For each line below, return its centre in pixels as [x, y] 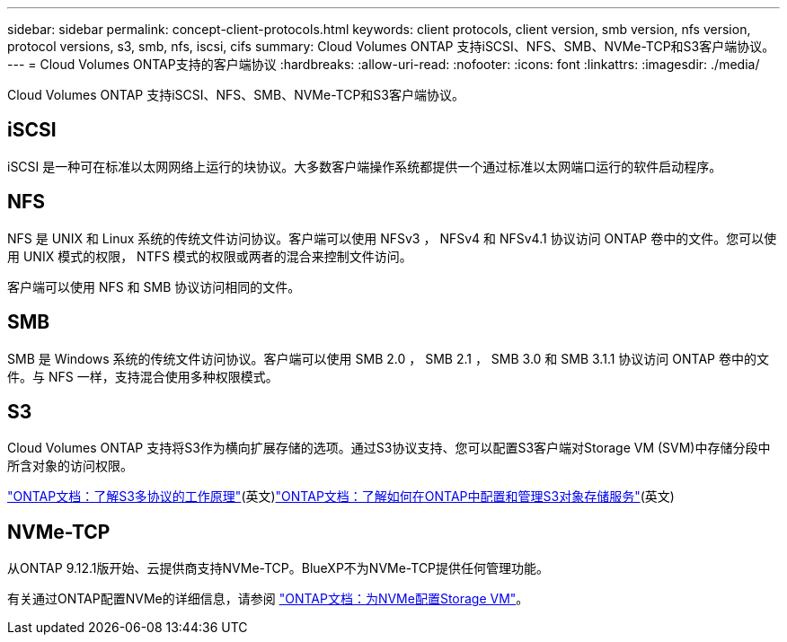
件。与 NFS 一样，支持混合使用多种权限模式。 [143, 376]
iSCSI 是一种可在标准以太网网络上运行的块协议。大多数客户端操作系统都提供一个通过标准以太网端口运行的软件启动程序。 [365, 166]
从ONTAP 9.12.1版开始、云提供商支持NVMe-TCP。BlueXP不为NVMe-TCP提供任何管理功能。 [279, 568]
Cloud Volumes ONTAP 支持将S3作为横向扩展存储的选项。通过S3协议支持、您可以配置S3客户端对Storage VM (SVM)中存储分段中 [389, 448]
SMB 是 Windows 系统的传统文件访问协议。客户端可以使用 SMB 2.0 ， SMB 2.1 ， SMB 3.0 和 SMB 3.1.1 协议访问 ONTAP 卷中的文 [388, 358]
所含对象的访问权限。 [70, 466]
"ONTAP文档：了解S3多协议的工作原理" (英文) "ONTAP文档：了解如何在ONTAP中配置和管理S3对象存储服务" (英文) [341, 497]
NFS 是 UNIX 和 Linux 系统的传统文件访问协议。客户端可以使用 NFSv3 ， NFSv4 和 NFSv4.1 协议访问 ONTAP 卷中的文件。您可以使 [392, 238]
